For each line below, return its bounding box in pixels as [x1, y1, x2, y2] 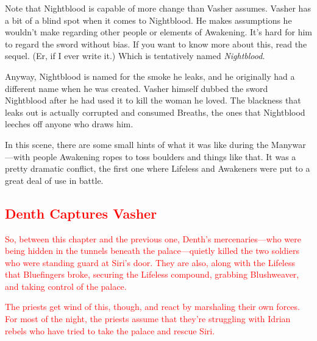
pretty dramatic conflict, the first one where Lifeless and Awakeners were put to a [5, 162, 310, 175]
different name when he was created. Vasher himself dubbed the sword [5, 82, 268, 94]
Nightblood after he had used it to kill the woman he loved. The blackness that [5, 94, 301, 107]
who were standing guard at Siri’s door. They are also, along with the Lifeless [5, 256, 295, 269]
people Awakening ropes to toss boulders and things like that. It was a [32, 150, 296, 163]
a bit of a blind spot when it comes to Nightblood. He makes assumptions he [5, 13, 292, 26]
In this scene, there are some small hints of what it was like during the [5, 138, 269, 150]
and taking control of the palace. [5, 279, 127, 292]
